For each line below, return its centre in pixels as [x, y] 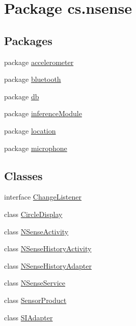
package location [30, 130]
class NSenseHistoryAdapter [48, 265]
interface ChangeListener [43, 197]
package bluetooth [33, 79]
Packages [28, 40]
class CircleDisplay [33, 214]
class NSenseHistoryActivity [48, 248]
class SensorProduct [35, 300]
